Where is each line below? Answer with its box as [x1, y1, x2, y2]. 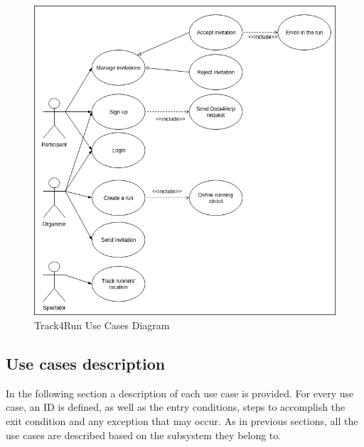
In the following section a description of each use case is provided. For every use [6, 385, 354, 400]
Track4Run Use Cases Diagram [34, 318, 170, 333]
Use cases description [6, 353, 166, 375]
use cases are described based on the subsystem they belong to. [6, 427, 282, 442]
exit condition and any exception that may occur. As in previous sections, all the [6, 414, 358, 429]
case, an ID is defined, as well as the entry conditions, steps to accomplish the [6, 399, 346, 414]
